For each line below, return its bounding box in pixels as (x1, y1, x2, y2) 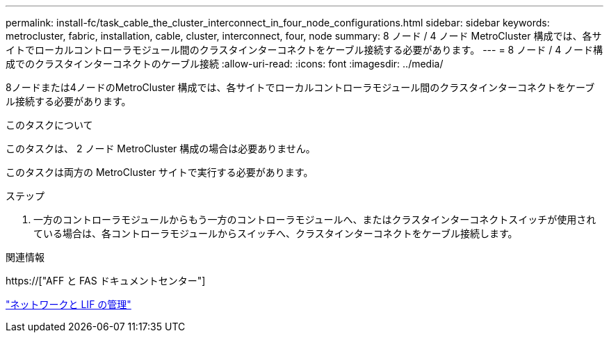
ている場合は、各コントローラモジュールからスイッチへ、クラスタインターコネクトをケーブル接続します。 (33, 227, 518, 239)
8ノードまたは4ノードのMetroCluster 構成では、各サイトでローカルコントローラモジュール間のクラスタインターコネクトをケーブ (6, 81, 595, 93)
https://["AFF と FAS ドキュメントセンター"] (6, 275, 206, 287)
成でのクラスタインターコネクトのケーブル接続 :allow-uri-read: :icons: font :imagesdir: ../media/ (6, 58, 444, 70)
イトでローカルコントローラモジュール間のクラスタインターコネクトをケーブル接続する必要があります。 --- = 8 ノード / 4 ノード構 (6, 44, 603, 56)
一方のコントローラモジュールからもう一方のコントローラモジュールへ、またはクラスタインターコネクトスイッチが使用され (33, 214, 596, 225)
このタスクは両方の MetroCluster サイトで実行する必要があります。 (6, 166, 314, 178)
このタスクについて (6, 119, 93, 131)
